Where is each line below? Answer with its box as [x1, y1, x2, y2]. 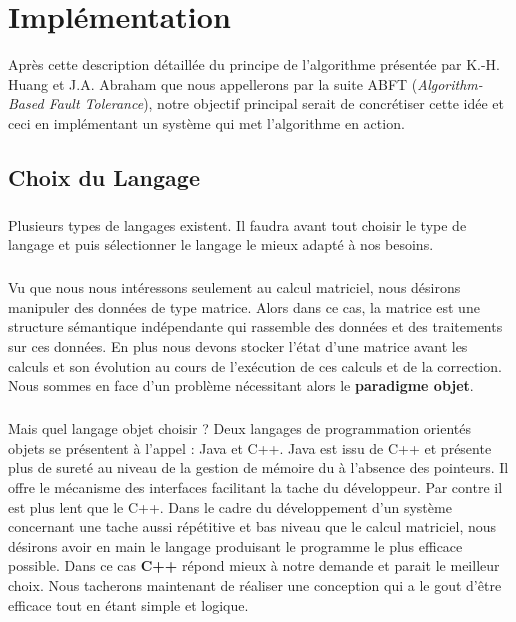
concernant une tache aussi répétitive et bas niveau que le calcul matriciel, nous [8, 516, 497, 537]
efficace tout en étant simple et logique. [8, 594, 249, 615]
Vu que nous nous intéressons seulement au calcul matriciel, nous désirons [8, 277, 461, 298]
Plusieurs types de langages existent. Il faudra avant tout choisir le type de [8, 214, 467, 235]
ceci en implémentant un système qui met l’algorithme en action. [8, 112, 405, 133]
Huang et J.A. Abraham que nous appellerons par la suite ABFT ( [8, 73, 418, 94]
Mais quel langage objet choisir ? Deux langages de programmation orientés [8, 418, 472, 439]
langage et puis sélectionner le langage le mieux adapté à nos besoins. [8, 234, 434, 255]
